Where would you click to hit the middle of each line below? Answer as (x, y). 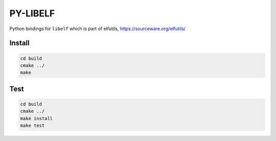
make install (37, 118)
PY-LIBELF (32, 13)
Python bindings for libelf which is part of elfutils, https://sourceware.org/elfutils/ (98, 29)
